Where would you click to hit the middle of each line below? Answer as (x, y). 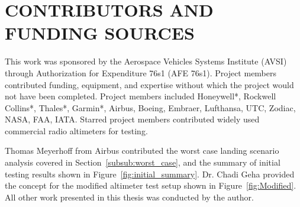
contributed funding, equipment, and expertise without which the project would (149, 84)
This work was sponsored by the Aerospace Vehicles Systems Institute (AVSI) (146, 61)
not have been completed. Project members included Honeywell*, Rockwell (141, 96)
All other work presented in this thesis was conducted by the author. (129, 197)
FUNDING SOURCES (100, 33)
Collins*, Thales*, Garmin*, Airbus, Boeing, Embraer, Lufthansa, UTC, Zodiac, (150, 107)
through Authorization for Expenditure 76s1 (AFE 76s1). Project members (141, 72)
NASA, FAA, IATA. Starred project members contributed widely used (132, 119)
